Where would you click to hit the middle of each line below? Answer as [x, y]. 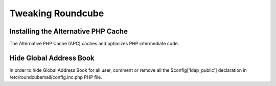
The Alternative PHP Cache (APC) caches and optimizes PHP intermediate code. [94, 44]
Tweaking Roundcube [57, 13]
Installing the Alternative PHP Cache [68, 31]
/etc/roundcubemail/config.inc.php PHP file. [56, 77]
